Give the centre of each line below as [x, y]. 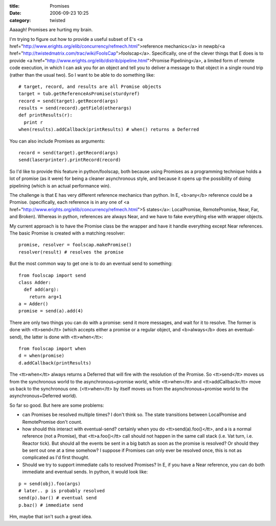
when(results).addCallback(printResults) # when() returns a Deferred [109, 130]
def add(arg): [41, 290]
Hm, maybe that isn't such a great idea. [51, 517]
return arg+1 [45, 297]
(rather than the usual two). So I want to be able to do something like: [82, 75]
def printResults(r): [45, 115]
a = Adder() [33, 304]
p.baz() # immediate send [51, 505]
